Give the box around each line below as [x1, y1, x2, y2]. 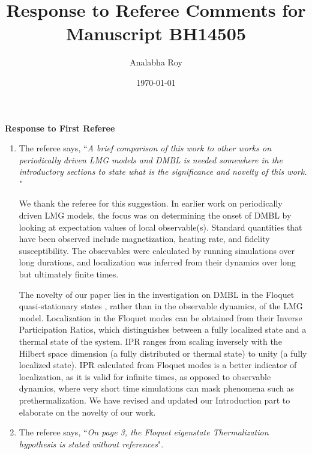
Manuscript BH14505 [65, 21, 247, 46]
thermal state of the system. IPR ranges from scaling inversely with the [19, 335, 282, 347]
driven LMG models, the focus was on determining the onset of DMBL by [19, 209, 292, 222]
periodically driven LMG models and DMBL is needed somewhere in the [19, 153, 283, 166]
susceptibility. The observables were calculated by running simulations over [19, 244, 295, 256]
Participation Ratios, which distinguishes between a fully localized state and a [19, 323, 307, 336]
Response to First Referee [5, 121, 115, 134]
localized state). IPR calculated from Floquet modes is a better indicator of [19, 359, 297, 371]
